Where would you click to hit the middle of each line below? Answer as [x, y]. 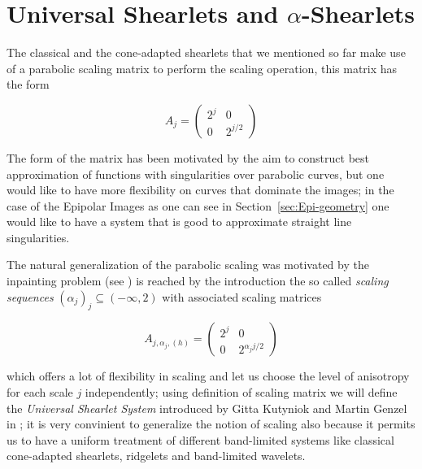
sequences [30, 296]
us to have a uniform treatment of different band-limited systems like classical [200, 439]
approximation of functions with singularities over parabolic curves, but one [196, 174]
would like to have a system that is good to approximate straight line [179, 221]
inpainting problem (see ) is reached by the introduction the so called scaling [198, 281]
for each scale [40, 392]
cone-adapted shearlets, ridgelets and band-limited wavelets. [156, 456]
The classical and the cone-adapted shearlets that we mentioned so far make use [206, 52]
